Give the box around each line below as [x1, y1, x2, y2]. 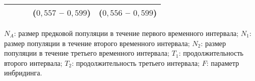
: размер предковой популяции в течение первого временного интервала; [14, 28, 239, 38]
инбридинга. [4, 67, 42, 78]
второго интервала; [4, 57, 63, 68]
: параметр [206, 57, 239, 68]
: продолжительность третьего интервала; [71, 57, 200, 68]
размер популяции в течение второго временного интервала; [4, 37, 190, 48]
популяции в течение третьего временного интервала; [4, 48, 169, 58]
